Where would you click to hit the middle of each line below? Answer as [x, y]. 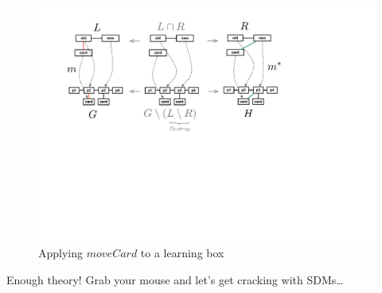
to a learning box [182, 253]
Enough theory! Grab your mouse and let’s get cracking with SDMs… [175, 280]
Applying [61, 253]
